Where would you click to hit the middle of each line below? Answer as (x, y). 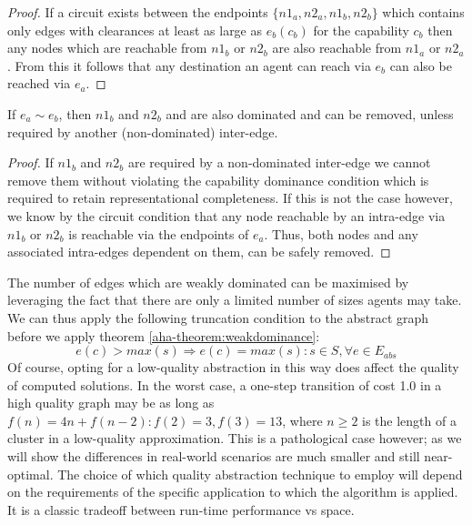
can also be (421, 65)
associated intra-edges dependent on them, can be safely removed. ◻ (199, 252)
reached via (39, 83)
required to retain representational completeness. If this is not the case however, (230, 198)
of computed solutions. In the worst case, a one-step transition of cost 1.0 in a (225, 384)
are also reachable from (337, 48)
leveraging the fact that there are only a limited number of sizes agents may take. (235, 300)
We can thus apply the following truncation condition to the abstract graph (218, 317)
